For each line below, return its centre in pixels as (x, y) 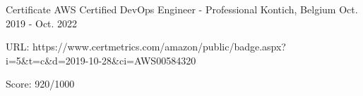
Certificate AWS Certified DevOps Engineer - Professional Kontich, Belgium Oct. (182, 9)
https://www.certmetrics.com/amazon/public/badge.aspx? (159, 47)
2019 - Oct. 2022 (42, 23)
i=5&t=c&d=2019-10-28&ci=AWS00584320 (101, 60)
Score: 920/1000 (40, 84)
